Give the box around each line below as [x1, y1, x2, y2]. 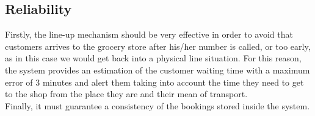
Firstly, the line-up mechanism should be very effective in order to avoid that [5, 28, 293, 41]
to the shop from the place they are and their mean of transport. [5, 87, 248, 100]
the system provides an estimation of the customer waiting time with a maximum [5, 63, 310, 76]
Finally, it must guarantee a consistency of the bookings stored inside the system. [5, 99, 310, 112]
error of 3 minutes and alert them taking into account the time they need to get [5, 75, 304, 88]
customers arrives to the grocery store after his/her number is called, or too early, [5, 39, 311, 52]
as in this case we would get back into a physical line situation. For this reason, [5, 52, 302, 64]
